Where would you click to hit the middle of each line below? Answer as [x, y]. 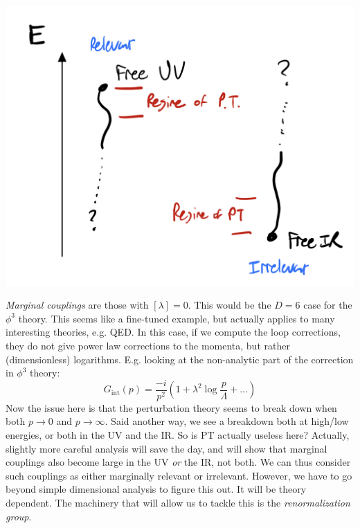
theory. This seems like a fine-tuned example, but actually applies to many [177, 318]
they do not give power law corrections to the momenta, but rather [148, 345]
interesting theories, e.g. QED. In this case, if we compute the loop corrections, [173, 332]
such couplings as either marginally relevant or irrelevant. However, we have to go [179, 475]
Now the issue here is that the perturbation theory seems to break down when [171, 407]
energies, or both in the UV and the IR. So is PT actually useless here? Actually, [178, 434]
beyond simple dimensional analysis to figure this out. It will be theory [156, 489]
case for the [328, 305]
